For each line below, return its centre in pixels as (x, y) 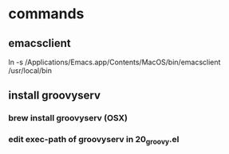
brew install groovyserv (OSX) (68, 118)
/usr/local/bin (30, 71)
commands (46, 14)
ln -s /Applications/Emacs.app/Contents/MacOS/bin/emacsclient (114, 62)
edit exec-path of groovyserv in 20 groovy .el (94, 141)
